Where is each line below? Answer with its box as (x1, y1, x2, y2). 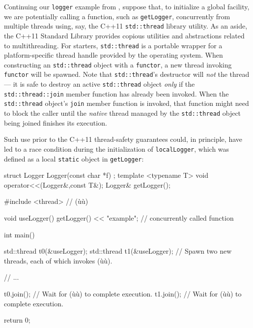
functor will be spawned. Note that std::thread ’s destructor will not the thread (4, 69, 250, 79)
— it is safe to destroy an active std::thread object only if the (4, 79, 195, 89)
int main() (4, 229, 35, 239)
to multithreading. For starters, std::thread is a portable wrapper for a (4, 40, 223, 50)
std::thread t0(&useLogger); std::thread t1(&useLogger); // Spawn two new (4, 246, 232, 256)
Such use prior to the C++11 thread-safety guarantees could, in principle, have (4, 134, 242, 144)
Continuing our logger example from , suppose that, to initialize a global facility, (4, 1, 250, 11)
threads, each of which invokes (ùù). (4, 255, 112, 265)
